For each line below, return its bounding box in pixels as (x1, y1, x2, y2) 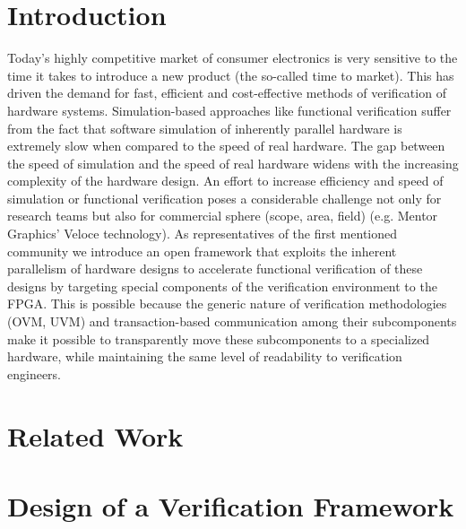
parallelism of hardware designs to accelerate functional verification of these (7, 259, 423, 278)
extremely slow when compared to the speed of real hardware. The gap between (7, 136, 445, 155)
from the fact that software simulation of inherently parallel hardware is (7, 118, 402, 137)
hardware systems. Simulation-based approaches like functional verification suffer (7, 100, 452, 119)
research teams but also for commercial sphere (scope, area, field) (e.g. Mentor (7, 206, 438, 225)
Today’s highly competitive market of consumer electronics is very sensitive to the (7, 48, 458, 67)
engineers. (7, 364, 62, 383)
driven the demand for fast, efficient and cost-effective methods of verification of (7, 83, 446, 102)
